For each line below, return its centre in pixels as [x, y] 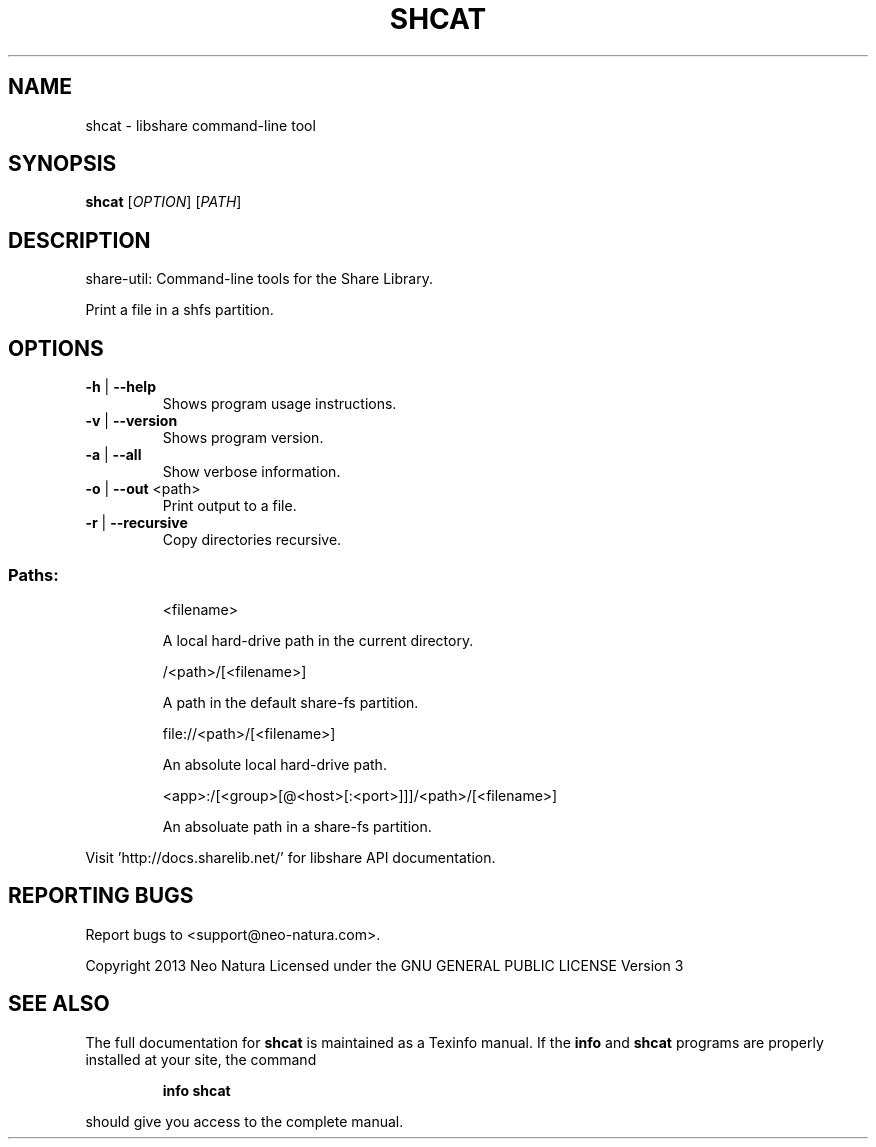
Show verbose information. [251, 472]
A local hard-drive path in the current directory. [318, 640]
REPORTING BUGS [101, 896]
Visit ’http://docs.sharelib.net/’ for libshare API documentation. [290, 857]
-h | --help [120, 387]
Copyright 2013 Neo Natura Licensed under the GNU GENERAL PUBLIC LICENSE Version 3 [384, 965]
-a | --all [113, 455]
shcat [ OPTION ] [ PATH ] [163, 202]
